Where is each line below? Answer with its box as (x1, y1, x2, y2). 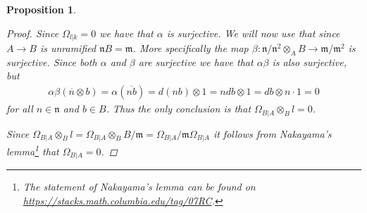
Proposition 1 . (6, 2, 76, 16)
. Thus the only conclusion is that (106, 101, 251, 116)
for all (6, 101, 33, 116)
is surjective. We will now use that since (166, 25, 340, 40)
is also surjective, (272, 54, 347, 69)
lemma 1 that (6, 141, 59, 158)
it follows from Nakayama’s (213, 126, 332, 141)
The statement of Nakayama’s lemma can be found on (23, 179, 256, 194)
